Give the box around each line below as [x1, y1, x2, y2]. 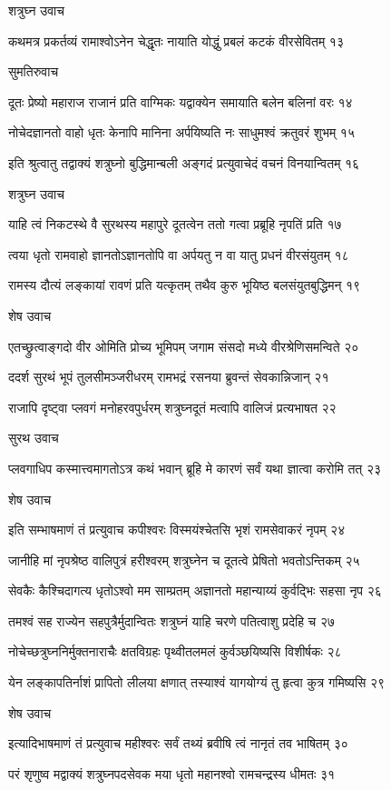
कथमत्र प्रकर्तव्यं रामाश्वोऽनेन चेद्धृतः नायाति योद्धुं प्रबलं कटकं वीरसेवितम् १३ [8, 31, 344, 50]
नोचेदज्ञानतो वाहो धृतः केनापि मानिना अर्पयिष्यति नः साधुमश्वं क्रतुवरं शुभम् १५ [8, 123, 355, 142]
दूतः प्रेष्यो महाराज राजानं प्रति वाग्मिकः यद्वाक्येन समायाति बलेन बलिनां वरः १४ [8, 92, 353, 111]
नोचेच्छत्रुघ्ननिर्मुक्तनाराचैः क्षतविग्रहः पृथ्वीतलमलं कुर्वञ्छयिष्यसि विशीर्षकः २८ [8, 642, 342, 661]
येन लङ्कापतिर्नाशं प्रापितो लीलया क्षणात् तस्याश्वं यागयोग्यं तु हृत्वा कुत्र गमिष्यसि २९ [8, 673, 386, 692]
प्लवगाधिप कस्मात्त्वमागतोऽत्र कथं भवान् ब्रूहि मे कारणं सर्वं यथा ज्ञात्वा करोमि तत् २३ [8, 458, 382, 477]
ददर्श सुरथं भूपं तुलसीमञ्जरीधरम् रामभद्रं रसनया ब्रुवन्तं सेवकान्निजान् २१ [8, 367, 329, 386]
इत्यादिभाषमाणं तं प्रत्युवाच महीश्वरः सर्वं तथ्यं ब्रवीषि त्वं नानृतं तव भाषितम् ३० [8, 734, 348, 753]
